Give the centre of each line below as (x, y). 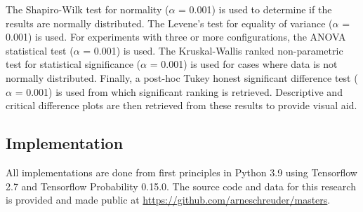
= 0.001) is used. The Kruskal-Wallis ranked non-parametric (213, 50)
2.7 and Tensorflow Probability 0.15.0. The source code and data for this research (181, 186)
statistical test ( (40, 50)
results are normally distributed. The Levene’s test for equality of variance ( (169, 23)
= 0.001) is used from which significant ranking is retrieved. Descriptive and (179, 91)
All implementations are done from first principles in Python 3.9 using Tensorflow (181, 172)
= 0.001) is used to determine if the (255, 9)
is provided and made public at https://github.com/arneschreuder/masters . (168, 200)
